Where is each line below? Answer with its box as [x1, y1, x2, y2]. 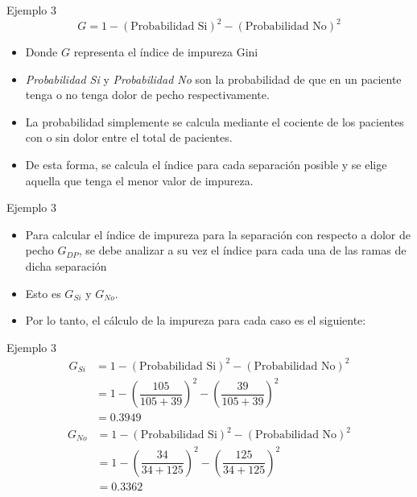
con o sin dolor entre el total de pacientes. [25, 129, 233, 146]
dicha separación [25, 258, 107, 275]
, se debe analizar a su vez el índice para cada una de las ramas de [78, 242, 407, 259]
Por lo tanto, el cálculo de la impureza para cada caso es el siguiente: [25, 312, 366, 329]
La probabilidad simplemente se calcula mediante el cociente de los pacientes [25, 113, 404, 130]
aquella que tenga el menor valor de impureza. [25, 172, 254, 188]
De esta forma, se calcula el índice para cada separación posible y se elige [25, 156, 387, 173]
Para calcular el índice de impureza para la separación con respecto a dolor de [25, 226, 411, 242]
